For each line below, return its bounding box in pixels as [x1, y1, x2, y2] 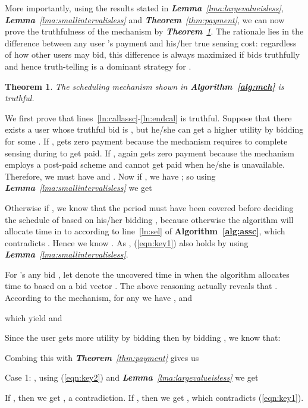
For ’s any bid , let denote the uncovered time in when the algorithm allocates [5, 268, 290, 280]
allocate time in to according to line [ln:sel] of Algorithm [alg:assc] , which [5, 225, 285, 237]
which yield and [5, 311, 62, 324]
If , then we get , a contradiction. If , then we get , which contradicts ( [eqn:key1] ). [5, 391, 304, 404]
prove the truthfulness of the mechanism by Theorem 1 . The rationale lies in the [5, 25, 304, 37]
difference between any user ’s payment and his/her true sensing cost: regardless [5, 36, 297, 49]
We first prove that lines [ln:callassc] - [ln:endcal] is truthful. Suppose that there [5, 111, 292, 124]
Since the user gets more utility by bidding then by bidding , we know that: [5, 331, 281, 344]
